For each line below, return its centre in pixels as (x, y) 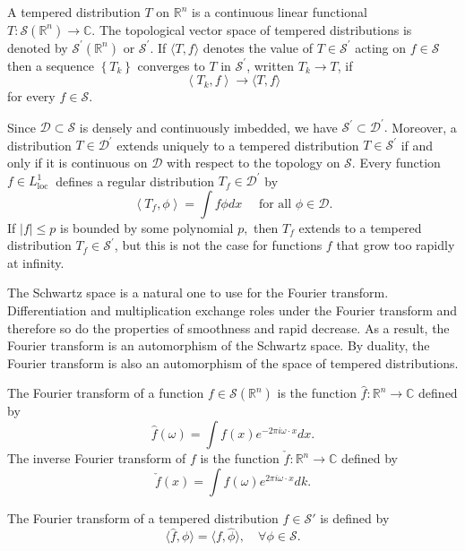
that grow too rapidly (396, 245)
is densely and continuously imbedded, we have (208, 127)
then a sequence (51, 65)
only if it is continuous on (77, 162)
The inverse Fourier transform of (97, 458)
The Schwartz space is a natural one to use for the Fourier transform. (198, 293)
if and (417, 145)
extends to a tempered (360, 227)
